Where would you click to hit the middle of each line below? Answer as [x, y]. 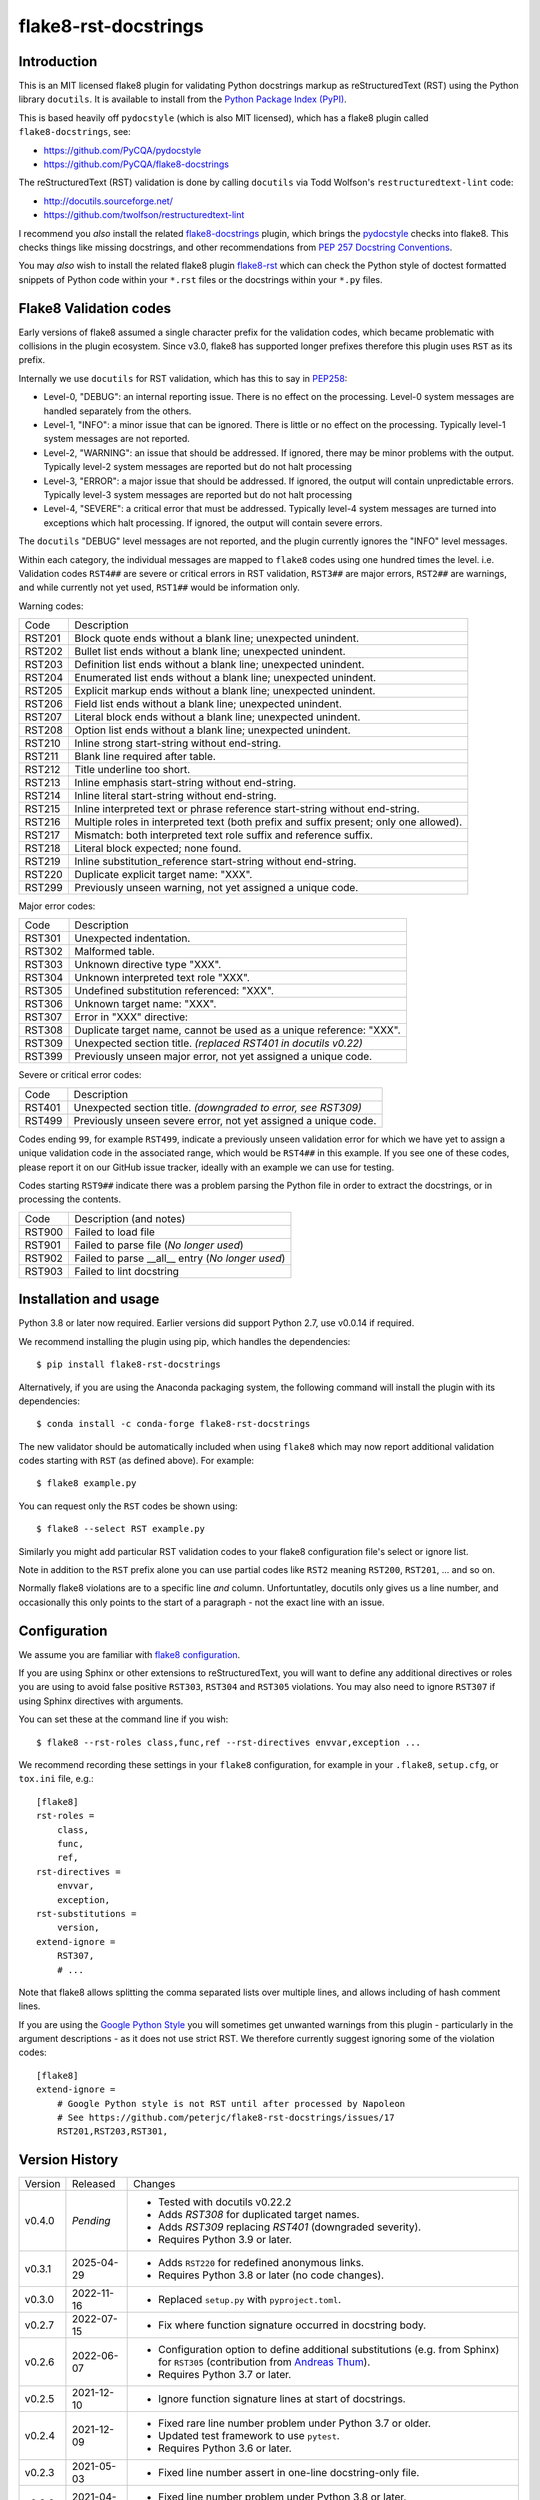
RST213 [42, 783]
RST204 [44, 678]
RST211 [41, 757]
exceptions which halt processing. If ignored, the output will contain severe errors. [213, 522]
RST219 [42, 862]
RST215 [42, 809]
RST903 [44, 1271]
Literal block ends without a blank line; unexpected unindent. [217, 717]
